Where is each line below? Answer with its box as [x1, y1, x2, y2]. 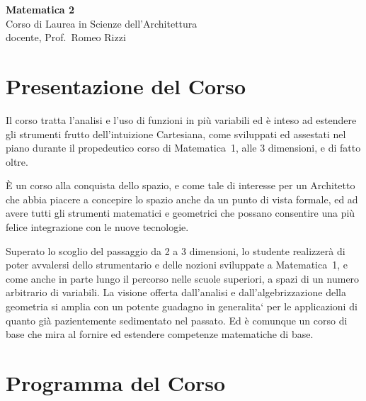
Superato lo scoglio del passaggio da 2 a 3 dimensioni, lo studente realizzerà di [6, 243, 345, 258]
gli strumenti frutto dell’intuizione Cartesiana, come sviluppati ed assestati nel [6, 126, 346, 141]
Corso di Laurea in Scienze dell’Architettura [6, 16, 198, 30]
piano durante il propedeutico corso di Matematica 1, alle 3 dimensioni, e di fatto [6, 140, 361, 155]
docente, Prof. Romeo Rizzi [6, 30, 126, 45]
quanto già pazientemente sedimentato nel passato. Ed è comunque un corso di [6, 312, 348, 327]
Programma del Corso [6, 368, 226, 397]
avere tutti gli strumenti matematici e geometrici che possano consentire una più [6, 205, 355, 220]
